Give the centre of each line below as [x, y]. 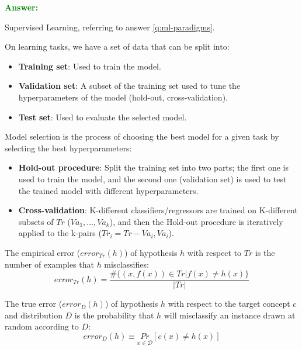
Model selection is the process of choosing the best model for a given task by [142, 136]
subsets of [36, 221]
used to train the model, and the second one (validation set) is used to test [152, 179]
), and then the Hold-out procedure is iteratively [196, 221]
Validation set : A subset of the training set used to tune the [129, 86]
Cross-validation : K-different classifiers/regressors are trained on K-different [158, 210]
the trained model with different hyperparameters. [108, 190]
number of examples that [49, 264]
